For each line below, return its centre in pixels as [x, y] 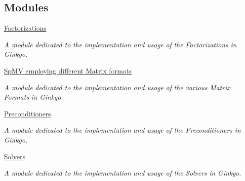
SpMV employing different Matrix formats [68, 70]
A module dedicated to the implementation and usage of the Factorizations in [120, 44]
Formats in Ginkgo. [34, 97]
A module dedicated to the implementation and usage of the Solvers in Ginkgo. [123, 173]
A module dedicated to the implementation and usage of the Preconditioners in [122, 130]
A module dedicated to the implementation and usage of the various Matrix [117, 87]
